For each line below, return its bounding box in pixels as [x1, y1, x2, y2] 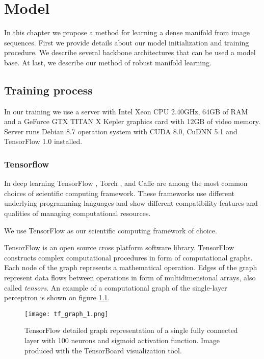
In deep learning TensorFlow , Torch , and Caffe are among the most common [4, 178, 248, 188]
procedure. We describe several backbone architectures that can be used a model [4, 47, 256, 58]
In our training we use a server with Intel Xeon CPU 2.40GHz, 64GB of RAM [4, 106, 248, 116]
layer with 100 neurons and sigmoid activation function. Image [24, 335, 220, 346]
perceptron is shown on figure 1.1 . [4, 292, 110, 303]
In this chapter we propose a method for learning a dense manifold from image [4, 27, 250, 38]
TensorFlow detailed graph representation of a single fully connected [24, 325, 238, 336]
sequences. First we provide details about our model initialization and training [4, 37, 249, 47]
